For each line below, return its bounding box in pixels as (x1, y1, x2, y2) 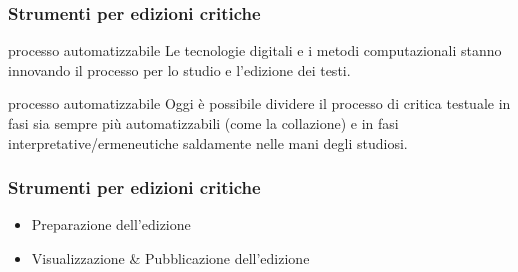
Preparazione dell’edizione (31, 214, 191, 235)
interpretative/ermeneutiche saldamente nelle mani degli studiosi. (8, 132, 408, 153)
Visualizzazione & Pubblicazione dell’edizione (31, 248, 310, 268)
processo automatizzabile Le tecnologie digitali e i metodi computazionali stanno (8, 40, 502, 61)
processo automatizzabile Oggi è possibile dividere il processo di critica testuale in (8, 93, 511, 114)
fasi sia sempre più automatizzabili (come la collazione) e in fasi (8, 113, 399, 133)
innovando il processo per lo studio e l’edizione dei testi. (8, 59, 351, 80)
